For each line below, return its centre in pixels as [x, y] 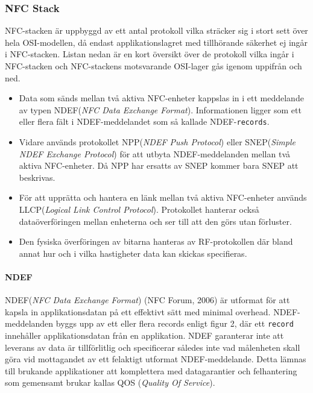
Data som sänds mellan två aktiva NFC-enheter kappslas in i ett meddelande [161, 98]
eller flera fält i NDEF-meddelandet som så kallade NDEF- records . [144, 121]
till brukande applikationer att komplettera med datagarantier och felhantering [151, 370]
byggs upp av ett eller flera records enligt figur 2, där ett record [175, 323]
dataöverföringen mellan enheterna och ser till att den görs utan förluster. [155, 221]
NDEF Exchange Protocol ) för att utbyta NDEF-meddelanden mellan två [155, 153]
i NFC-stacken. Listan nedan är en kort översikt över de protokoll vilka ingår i [150, 54]
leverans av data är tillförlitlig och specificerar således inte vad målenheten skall [153, 347]
